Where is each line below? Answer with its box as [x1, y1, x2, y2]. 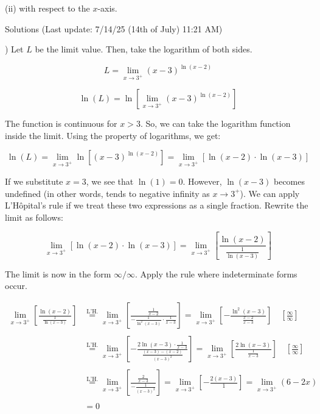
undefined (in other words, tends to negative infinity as [5, 187, 210, 199]
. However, [183, 174, 222, 187]
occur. [5, 279, 27, 292]
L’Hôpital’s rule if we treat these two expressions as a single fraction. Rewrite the [5, 199, 308, 212]
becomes [274, 174, 305, 187]
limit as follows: [5, 210, 63, 223]
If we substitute [5, 174, 63, 187]
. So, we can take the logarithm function [140, 117, 291, 129]
